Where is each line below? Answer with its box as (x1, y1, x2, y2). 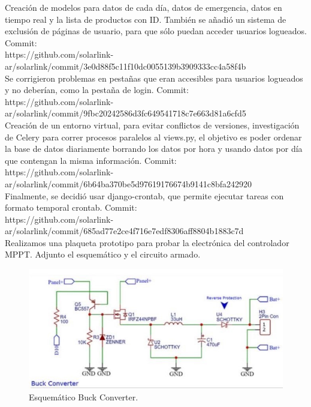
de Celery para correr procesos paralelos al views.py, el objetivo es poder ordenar (5, 130, 302, 143)
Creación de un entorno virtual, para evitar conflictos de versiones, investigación (5, 118, 300, 131)
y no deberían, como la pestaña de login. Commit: (5, 83, 189, 96)
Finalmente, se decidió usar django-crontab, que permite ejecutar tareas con (5, 189, 284, 202)
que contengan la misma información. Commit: (5, 154, 177, 166)
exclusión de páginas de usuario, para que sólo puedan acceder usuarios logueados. (5, 25, 307, 37)
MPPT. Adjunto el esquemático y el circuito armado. (5, 248, 201, 261)
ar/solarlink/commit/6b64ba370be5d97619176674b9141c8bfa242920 (5, 177, 252, 190)
